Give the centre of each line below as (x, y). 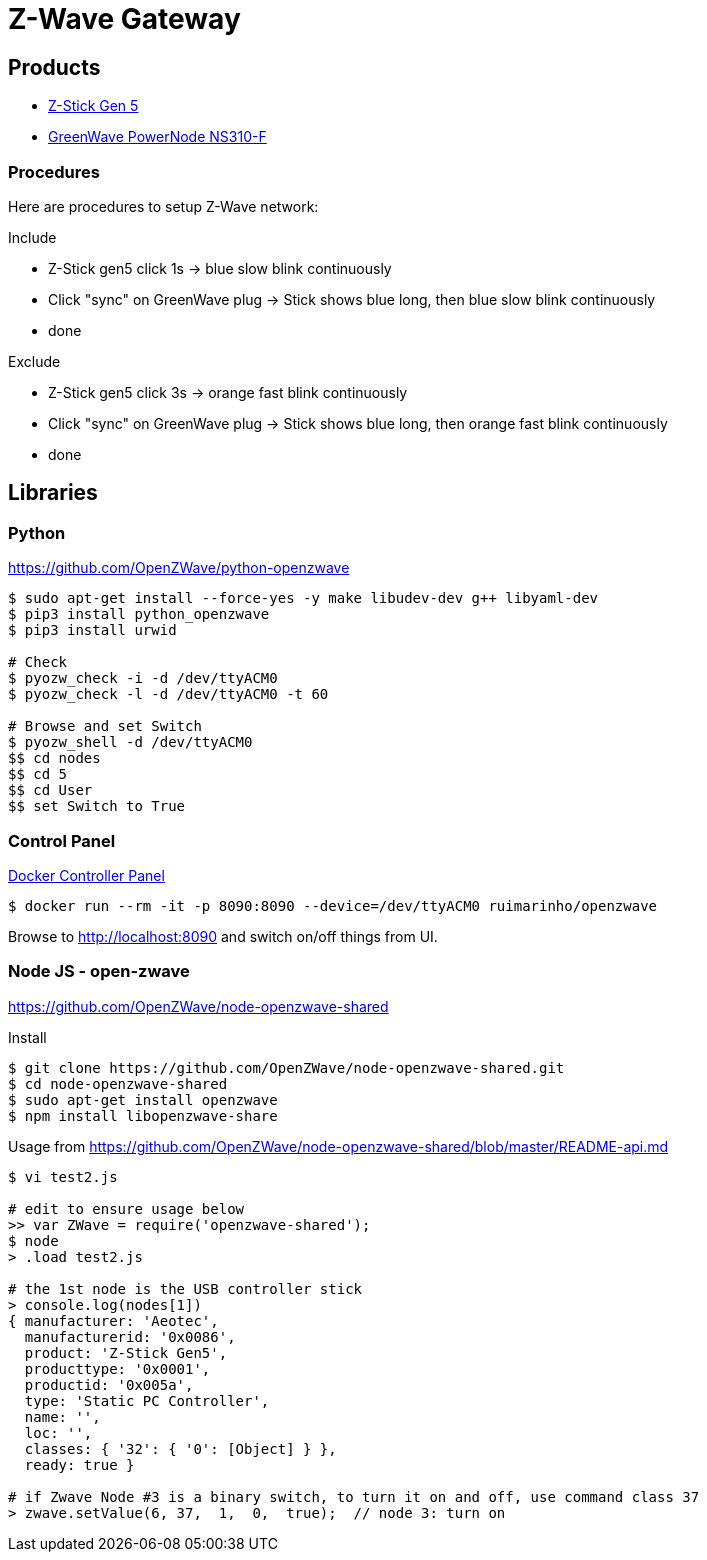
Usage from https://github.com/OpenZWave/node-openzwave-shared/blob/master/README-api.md (338, 1146)
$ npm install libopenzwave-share (143, 1115)
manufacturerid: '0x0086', (130, 1336)
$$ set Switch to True (97, 806)
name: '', (62, 1416)
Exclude (34, 361)
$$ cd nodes (54, 758)
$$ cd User (50, 790)
